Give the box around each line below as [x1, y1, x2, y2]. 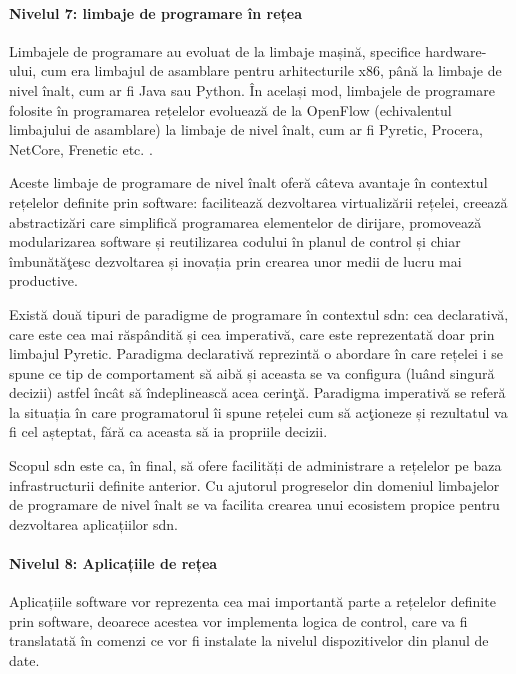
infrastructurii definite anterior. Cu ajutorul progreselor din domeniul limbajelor [9, 474, 500, 495]
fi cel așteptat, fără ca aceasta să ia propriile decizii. [9, 421, 328, 442]
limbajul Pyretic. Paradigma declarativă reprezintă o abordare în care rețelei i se [9, 343, 503, 364]
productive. [9, 270, 78, 291]
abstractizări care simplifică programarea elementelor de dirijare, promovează [9, 211, 482, 232]
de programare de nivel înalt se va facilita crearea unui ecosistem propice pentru [9, 494, 500, 515]
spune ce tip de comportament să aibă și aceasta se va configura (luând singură [9, 362, 495, 383]
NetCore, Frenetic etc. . [9, 138, 153, 159]
